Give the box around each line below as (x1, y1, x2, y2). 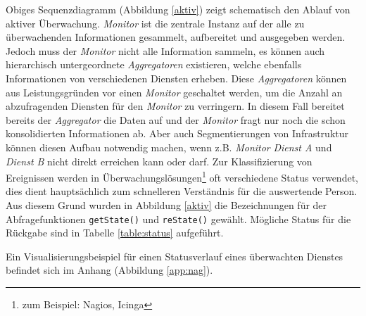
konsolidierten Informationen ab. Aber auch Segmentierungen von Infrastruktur (6, 126, 349, 141)
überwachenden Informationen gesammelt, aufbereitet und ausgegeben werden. (6, 30, 346, 44)
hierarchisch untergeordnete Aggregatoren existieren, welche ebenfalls (6, 57, 302, 72)
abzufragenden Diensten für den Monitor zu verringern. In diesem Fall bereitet (6, 99, 345, 113)
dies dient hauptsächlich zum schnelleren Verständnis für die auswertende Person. (6, 184, 358, 198)
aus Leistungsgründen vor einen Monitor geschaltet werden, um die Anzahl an (6, 84, 343, 99)
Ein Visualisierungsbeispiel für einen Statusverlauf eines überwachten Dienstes (6, 248, 343, 263)
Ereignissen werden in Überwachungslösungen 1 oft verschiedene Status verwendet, (6, 168, 358, 184)
